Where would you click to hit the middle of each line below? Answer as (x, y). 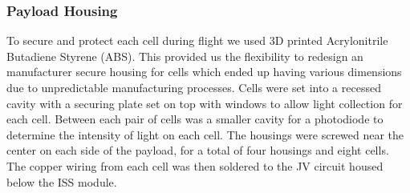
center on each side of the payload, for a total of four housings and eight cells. (198, 150)
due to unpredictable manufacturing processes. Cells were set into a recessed (194, 87)
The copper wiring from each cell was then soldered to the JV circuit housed (195, 165)
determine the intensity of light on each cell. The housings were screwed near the (205, 134)
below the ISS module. (62, 181)
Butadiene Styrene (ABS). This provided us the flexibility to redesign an (185, 56)
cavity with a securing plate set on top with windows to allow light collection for (205, 103)
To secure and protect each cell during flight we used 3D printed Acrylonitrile (197, 40)
